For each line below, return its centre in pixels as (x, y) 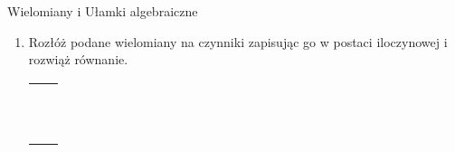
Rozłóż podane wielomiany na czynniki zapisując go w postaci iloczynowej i (238, 41)
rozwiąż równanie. (78, 59)
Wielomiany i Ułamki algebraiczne (103, 11)
